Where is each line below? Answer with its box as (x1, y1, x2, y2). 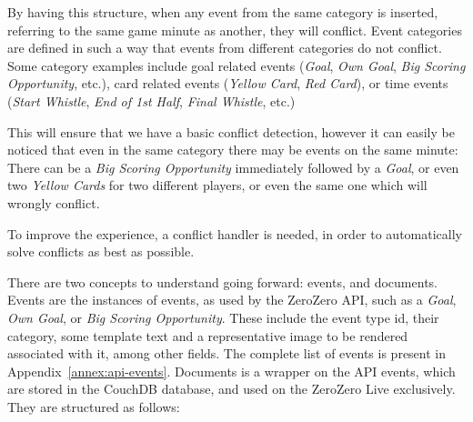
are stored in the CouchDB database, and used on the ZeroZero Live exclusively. (7, 379, 456, 398)
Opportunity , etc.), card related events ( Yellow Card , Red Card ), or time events (7, 74, 448, 93)
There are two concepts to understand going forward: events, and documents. (7, 272, 438, 291)
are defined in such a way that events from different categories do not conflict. (7, 38, 442, 57)
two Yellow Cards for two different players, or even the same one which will (7, 176, 428, 195)
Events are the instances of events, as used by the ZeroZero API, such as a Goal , (7, 290, 457, 309)
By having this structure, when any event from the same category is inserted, (7, 3, 438, 21)
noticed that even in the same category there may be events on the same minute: (7, 140, 458, 159)
